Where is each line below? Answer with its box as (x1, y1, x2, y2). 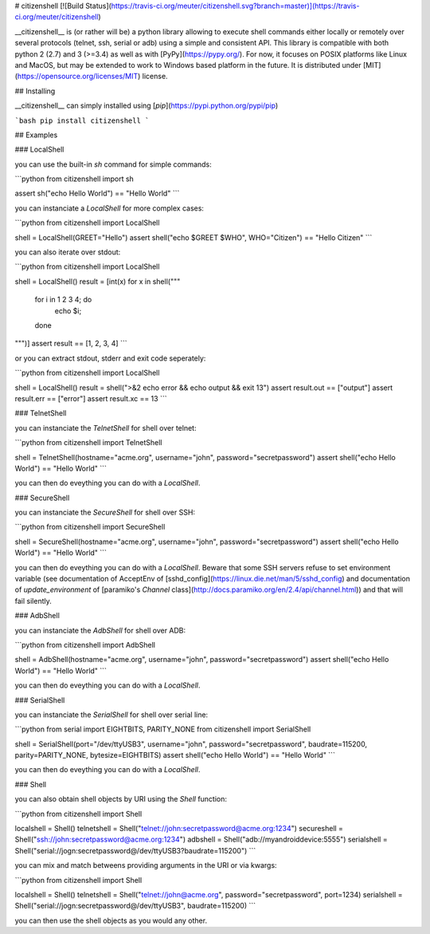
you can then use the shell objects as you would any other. (14, 916, 207, 925)
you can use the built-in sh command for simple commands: (14, 160, 213, 169)
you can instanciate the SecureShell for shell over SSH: (14, 507, 195, 518)
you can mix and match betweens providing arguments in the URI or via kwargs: (14, 861, 278, 870)
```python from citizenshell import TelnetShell (14, 438, 162, 447)
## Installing (14, 86, 56, 96)
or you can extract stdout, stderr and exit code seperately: (14, 353, 206, 363)
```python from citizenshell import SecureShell (14, 522, 166, 532)
